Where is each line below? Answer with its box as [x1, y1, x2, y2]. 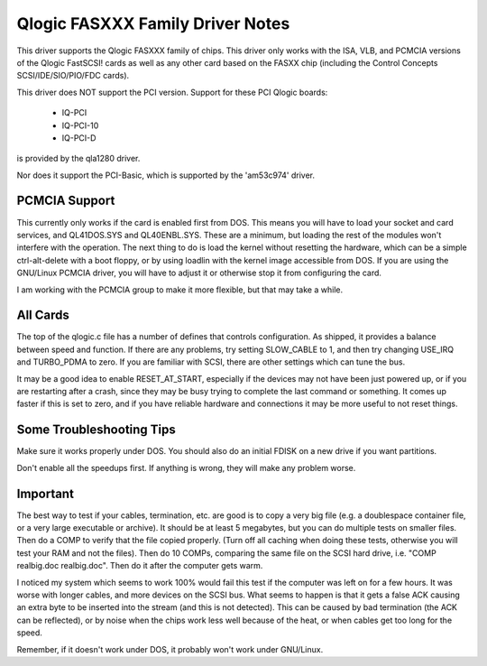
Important [16, 486, 74, 501]
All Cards [16, 308, 69, 323]
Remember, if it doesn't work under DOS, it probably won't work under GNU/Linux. [16, 643, 324, 654]
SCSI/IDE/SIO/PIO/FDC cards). [16, 70, 130, 81]
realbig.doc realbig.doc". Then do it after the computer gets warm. [16, 560, 263, 571]
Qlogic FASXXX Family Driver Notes [16, 14, 290, 33]
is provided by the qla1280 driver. [16, 153, 141, 164]
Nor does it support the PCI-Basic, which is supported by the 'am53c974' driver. [16, 170, 316, 180]
